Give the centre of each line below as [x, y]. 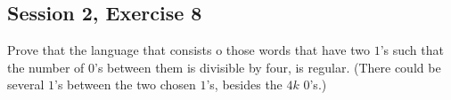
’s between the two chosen [125, 85]
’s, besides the [244, 85]
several [26, 85]
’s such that [412, 50]
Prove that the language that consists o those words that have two [189, 50]
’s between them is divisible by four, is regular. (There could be [268, 67]
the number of [46, 67]
